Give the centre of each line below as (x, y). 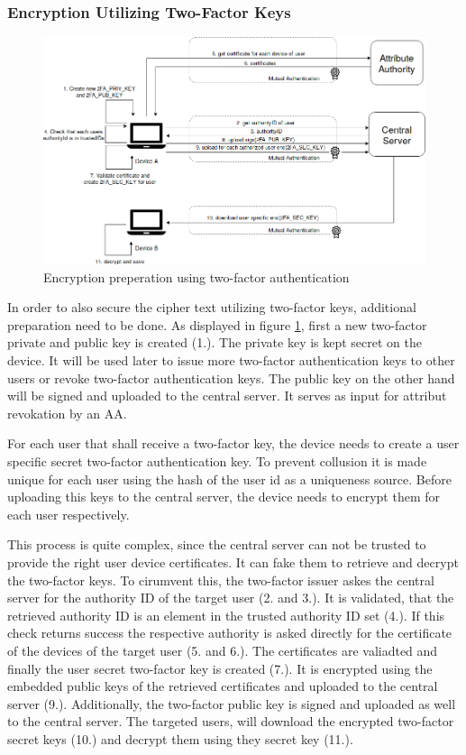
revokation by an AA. (67, 413)
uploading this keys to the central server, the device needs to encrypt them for (224, 497)
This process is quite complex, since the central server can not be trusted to (217, 544)
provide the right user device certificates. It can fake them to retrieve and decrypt (233, 562)
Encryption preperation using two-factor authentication (196, 276)
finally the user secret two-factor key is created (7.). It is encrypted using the (220, 668)
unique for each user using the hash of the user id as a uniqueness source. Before (229, 479)
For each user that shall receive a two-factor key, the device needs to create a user (233, 443)
